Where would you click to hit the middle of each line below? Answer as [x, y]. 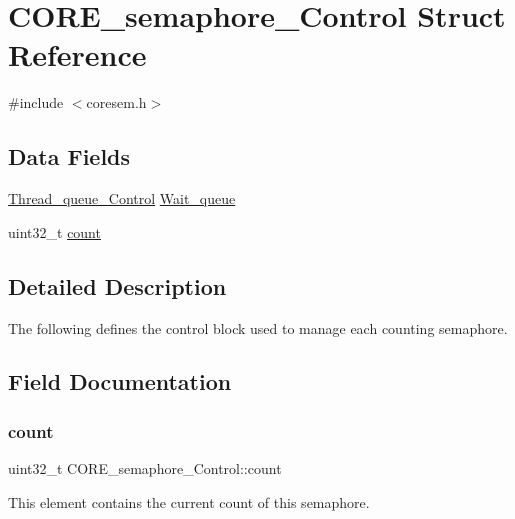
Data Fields [69, 156]
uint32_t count [54, 231]
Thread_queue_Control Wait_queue [122, 198]
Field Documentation [120, 381]
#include [36, 102]
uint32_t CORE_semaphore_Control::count [145, 468]
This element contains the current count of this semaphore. [189, 501]
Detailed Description [117, 285]
